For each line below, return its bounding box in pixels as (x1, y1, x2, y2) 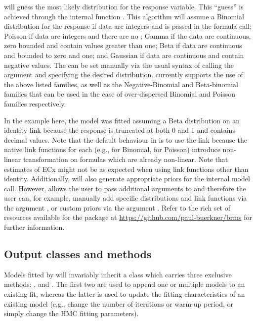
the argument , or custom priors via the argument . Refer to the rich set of (4, 202, 230, 213)
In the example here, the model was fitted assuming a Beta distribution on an (4, 115, 240, 125)
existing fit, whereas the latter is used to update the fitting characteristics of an (4, 289, 245, 299)
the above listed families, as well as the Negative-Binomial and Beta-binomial (4, 79, 238, 89)
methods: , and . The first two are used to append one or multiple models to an (4, 279, 245, 289)
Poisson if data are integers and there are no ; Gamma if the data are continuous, (4, 30, 251, 41)
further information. (4, 222, 65, 232)
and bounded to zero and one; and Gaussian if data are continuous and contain (4, 50, 244, 60)
